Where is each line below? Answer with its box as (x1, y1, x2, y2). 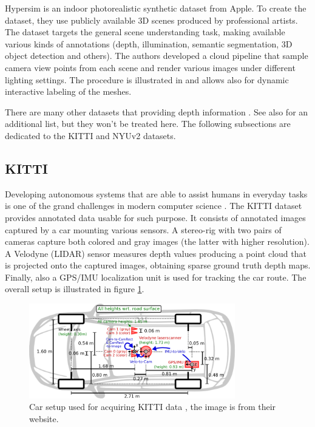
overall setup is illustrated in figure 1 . (5, 282, 144, 295)
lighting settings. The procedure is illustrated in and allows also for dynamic (5, 73, 289, 86)
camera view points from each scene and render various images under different (5, 61, 296, 73)
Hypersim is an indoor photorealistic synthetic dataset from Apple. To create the (5, 2, 307, 14)
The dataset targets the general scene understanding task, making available (5, 26, 285, 38)
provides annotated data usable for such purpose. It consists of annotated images (5, 211, 306, 224)
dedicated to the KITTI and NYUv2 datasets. (5, 129, 176, 142)
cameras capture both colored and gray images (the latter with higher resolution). (5, 235, 310, 248)
